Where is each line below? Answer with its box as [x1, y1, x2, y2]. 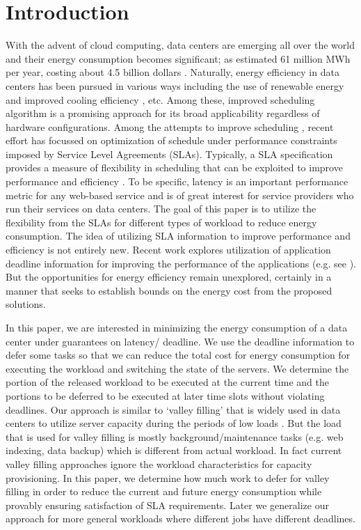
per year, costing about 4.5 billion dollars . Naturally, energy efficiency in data [6, 65, 339, 79]
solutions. [6, 297, 46, 311]
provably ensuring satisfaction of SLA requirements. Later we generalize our [6, 497, 329, 512]
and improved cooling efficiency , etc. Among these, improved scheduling [6, 92, 315, 107]
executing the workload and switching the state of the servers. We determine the [6, 361, 349, 375]
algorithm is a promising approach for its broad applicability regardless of [6, 106, 320, 120]
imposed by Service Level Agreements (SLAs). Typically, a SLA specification [6, 146, 333, 161]
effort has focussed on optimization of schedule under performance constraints [6, 133, 337, 148]
